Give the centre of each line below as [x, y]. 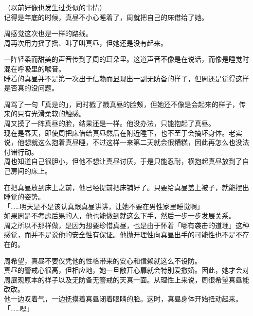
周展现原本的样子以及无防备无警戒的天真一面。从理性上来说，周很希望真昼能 [126, 279]
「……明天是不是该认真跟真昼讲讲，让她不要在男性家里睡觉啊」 [104, 206]
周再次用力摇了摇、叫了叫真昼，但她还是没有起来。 [86, 43]
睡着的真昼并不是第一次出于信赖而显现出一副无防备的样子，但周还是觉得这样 [126, 78]
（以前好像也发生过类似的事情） [55, 7]
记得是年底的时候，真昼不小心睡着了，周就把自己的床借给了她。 [106, 17]
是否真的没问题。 [31, 88]
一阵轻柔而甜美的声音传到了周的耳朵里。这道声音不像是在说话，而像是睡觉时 [126, 59]
